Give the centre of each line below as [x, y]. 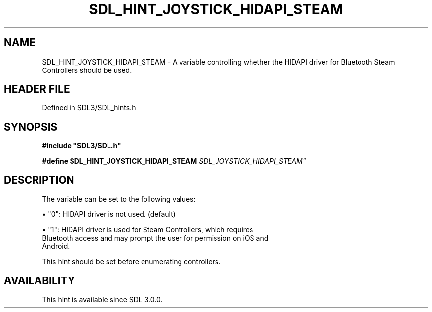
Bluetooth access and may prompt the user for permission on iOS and [155, 238]
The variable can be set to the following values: [119, 199]
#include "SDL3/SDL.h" [82, 146]
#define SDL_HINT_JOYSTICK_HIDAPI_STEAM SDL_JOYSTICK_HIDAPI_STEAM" [174, 161]
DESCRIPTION [39, 180]
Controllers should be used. [87, 70]
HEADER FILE [37, 89]
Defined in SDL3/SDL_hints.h [89, 108]
